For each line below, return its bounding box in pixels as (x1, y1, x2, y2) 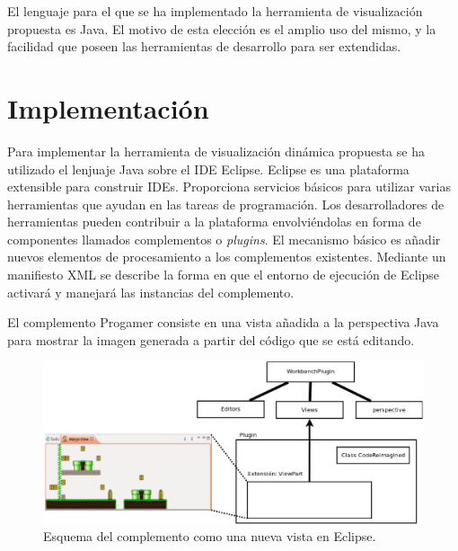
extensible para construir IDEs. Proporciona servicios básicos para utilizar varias (7, 177, 451, 196)
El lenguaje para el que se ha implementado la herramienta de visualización (7, 2, 423, 20)
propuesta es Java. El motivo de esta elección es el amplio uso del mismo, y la (7, 19, 436, 38)
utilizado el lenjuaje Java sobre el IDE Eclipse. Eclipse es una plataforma (7, 159, 410, 178)
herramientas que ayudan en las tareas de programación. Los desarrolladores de (7, 194, 445, 213)
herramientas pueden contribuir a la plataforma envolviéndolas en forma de (7, 212, 421, 231)
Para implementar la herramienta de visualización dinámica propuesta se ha (7, 141, 425, 160)
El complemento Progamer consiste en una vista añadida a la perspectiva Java (7, 313, 439, 332)
